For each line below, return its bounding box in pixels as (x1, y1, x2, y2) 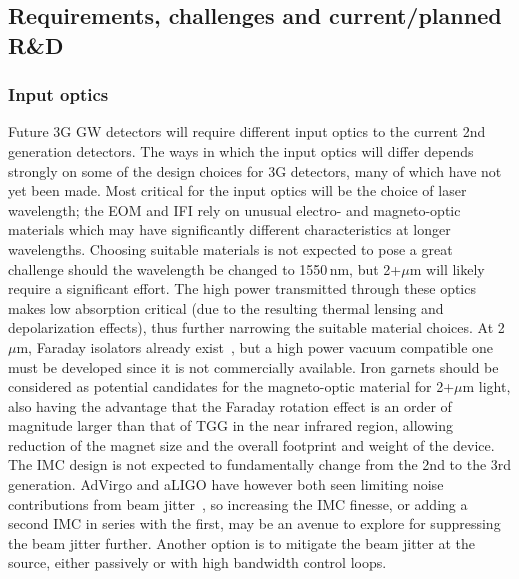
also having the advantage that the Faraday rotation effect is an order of (8, 395, 452, 416)
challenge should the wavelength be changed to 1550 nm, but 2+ (8, 258, 402, 279)
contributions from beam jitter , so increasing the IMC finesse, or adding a (8, 493, 468, 514)
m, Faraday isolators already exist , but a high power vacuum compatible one (16, 336, 494, 357)
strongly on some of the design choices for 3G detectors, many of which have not (8, 160, 502, 181)
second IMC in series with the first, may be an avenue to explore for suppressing (8, 513, 501, 534)
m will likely (409, 258, 485, 279)
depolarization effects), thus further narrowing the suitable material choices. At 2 (8, 317, 505, 338)
